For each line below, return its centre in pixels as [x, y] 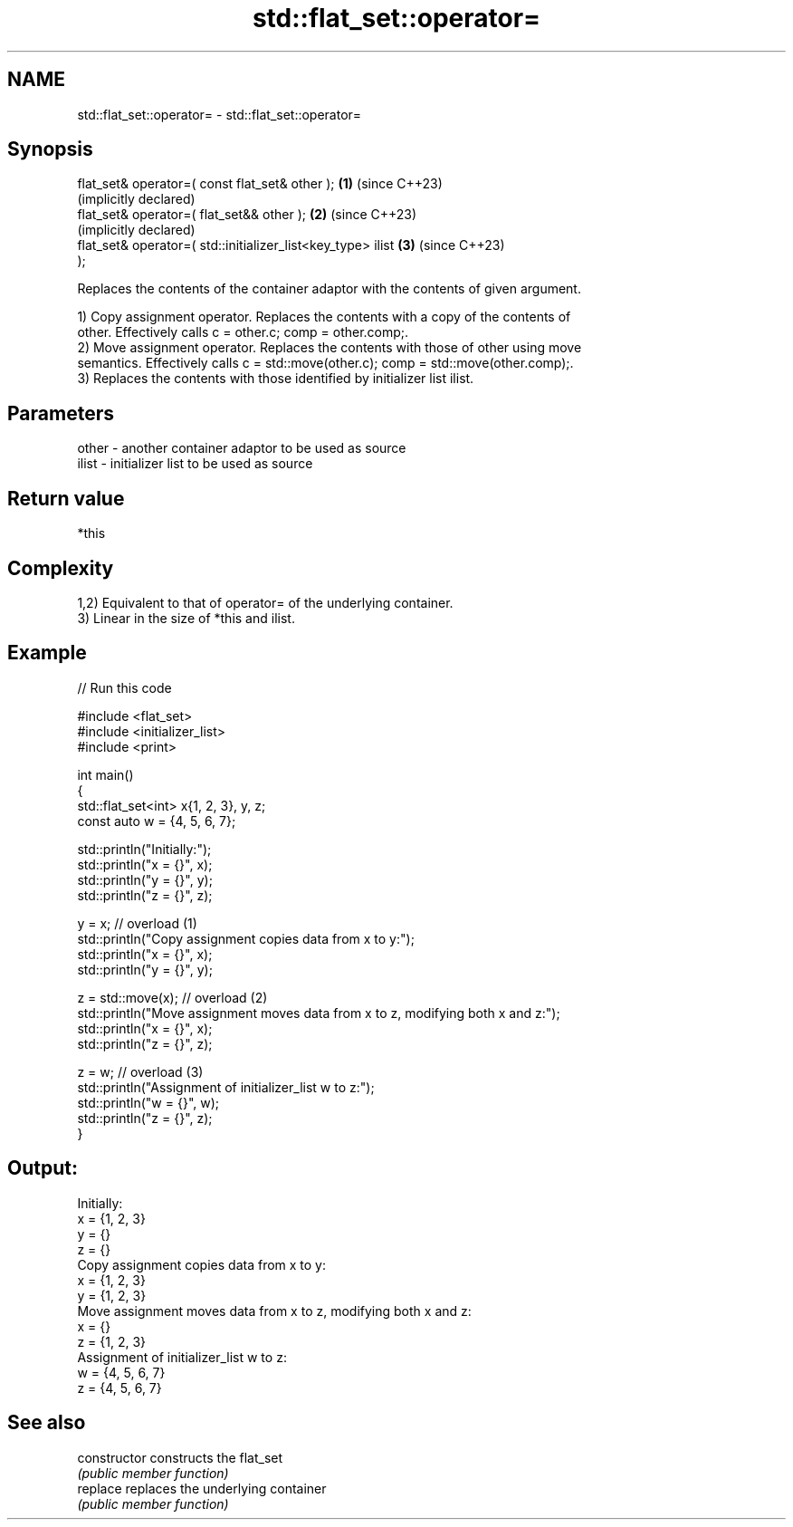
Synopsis [50, 149]
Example [47, 653]
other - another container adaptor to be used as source [242, 448]
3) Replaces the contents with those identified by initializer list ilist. [276, 379]
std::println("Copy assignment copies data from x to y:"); [246, 938]
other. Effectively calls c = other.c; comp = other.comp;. [243, 332]
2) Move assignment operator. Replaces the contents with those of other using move [330, 348]
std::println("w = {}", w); [148, 1102]
